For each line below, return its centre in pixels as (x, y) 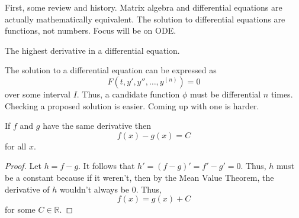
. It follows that (107, 166)
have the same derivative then (97, 126)
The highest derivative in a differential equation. (92, 50)
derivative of (27, 189)
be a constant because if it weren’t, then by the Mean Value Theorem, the (139, 177)
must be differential (226, 94)
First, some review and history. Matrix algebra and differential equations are (144, 7)
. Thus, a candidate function (128, 94)
